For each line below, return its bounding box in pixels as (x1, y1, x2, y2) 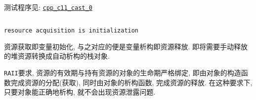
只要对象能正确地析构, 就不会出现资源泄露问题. (4, 87, 156, 97)
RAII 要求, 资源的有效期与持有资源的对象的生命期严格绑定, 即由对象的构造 (4, 67, 241, 77)
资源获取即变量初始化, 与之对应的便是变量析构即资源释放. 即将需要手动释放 (4, 41, 248, 51)
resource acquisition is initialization (4, 27, 139, 34)
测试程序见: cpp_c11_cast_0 (4, 2, 92, 12)
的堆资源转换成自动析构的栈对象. (4, 51, 110, 61)
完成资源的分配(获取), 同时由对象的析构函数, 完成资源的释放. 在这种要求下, (10, 77, 253, 87)
